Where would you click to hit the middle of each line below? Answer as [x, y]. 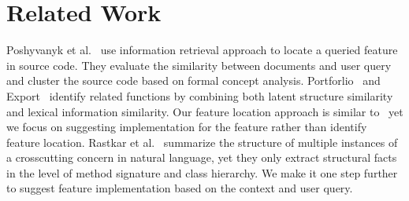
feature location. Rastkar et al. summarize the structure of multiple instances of [202, 142]
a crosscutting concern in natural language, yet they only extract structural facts [202, 157]
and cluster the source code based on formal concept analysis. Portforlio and [193, 80]
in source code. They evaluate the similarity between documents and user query [199, 65]
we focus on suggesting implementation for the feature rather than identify [187, 127]
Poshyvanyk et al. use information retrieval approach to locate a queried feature [202, 50]
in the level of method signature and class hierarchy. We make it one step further [202, 172]
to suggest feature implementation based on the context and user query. [180, 188]
